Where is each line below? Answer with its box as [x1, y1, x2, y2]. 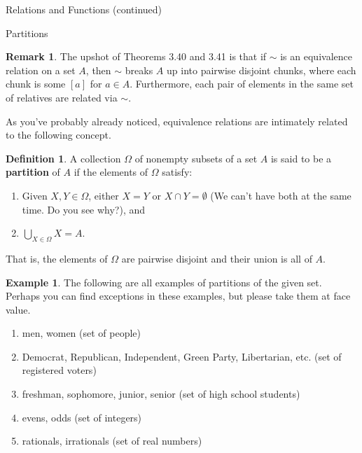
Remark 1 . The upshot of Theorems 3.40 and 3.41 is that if [6, 49, 267, 64]
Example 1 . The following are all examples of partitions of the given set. [6, 274, 322, 289]
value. [6, 302, 31, 316]
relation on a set [6, 62, 76, 77]
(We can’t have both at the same [210, 188, 351, 202]
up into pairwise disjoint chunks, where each [167, 62, 356, 77]
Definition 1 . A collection [6, 151, 121, 165]
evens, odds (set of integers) [22, 410, 142, 424]
